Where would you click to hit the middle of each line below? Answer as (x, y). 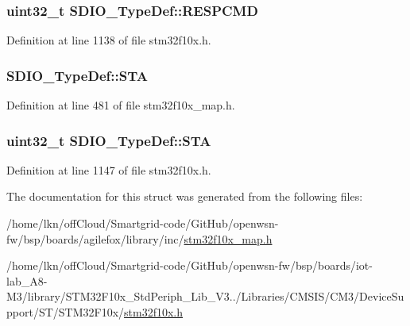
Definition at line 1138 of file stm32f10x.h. (109, 40)
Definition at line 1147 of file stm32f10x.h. (109, 169)
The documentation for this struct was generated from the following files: (185, 196)
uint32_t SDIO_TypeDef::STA (109, 140)
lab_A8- (27, 280)
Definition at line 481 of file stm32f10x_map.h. (121, 105)
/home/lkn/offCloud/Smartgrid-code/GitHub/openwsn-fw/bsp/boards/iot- (190, 265)
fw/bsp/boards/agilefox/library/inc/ (95, 238)
